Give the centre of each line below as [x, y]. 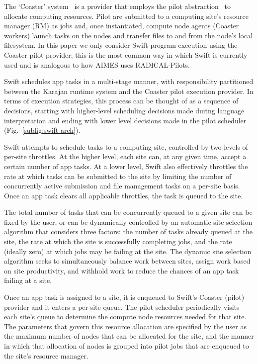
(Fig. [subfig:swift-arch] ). [42, 130]
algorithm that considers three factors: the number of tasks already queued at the [128, 231]
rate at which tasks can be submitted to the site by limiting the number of [118, 176]
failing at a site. [28, 280]
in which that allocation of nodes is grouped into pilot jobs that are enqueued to [127, 346]
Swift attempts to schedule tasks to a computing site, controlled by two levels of [126, 146]
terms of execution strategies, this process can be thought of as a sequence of [121, 101]
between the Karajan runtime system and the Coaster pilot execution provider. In [129, 91]
